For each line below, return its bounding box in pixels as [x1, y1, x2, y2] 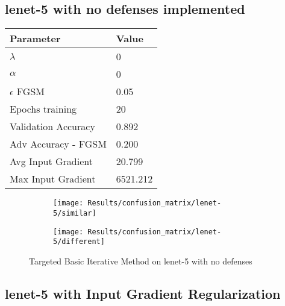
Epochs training [10, 102, 77, 116]
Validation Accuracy [10, 119, 95, 134]
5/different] [53, 237, 105, 246]
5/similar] [53, 208, 96, 217]
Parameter [10, 31, 61, 46]
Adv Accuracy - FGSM [10, 137, 107, 151]
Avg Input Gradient [10, 154, 93, 169]
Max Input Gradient [10, 172, 96, 186]
